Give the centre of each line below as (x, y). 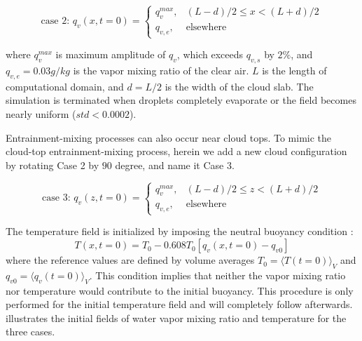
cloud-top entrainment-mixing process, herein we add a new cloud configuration (176, 151)
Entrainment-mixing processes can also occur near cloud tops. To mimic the (169, 137)
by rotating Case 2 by (53, 165)
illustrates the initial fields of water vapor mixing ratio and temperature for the (176, 317)
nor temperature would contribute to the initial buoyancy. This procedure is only (180, 290)
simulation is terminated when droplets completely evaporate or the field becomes (181, 100)
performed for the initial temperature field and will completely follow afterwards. (179, 304)
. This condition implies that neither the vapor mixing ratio (217, 275)
